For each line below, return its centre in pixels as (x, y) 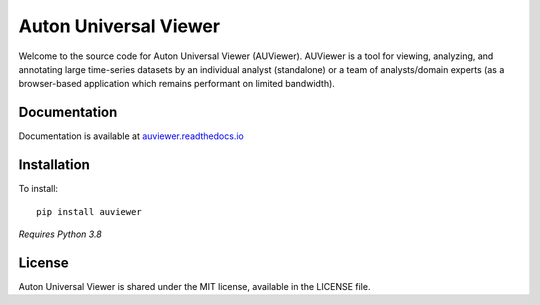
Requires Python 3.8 (60, 234)
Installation (54, 165)
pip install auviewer (89, 211)
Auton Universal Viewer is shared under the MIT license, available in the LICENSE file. (194, 286)
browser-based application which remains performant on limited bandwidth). (176, 84)
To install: (38, 189)
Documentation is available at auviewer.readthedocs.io (131, 136)
